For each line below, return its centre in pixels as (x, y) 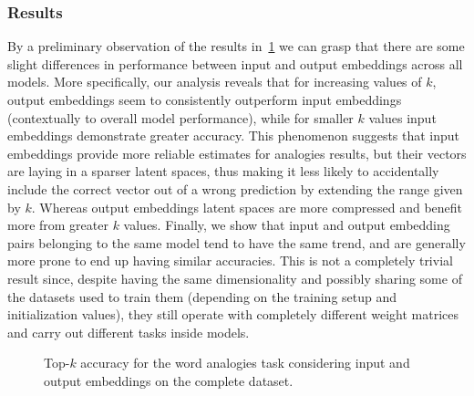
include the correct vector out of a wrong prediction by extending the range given (235, 188)
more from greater (58, 225)
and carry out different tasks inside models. (129, 332)
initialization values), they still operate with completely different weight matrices (233, 314)
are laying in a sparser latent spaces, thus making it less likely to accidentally (223, 171)
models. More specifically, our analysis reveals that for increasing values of (215, 82)
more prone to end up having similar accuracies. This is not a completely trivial (230, 261)
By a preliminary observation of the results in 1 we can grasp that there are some (236, 46)
